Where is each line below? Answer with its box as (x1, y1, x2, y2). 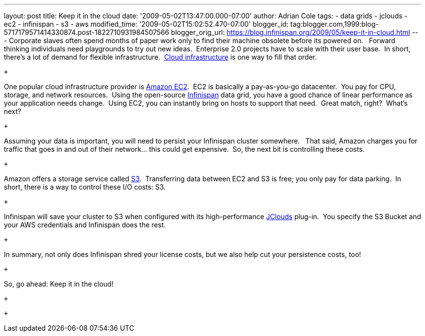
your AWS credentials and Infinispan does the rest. (4, 221, 166, 229)
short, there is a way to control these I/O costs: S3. (4, 183, 166, 191)
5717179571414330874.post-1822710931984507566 (4, 28, 169, 36)
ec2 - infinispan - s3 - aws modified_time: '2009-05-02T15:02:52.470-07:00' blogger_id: (4, 20, 289, 28)
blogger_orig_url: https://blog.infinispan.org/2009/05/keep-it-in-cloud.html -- (171, 28, 419, 36)
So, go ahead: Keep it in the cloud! (4, 280, 114, 288)
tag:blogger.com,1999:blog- (290, 20, 379, 28)
